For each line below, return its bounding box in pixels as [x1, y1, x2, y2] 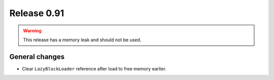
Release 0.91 [9, 8, 64, 19]
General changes [9, 52, 65, 61]
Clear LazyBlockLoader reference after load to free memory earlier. [22, 65, 167, 71]
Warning [23, 28, 42, 34]
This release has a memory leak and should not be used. [23, 37, 142, 43]
